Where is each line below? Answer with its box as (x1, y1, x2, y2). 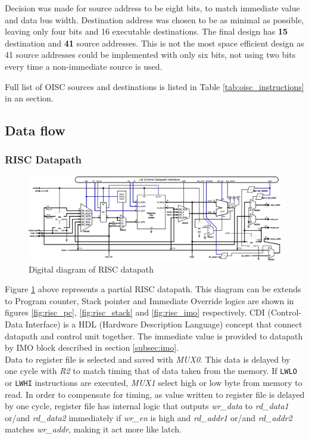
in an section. (5, 92, 54, 104)
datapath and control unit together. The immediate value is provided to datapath (5, 329, 303, 342)
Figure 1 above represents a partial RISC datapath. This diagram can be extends (5, 283, 301, 295)
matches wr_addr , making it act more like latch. (5, 423, 182, 435)
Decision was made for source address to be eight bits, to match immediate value (5, 2, 300, 14)
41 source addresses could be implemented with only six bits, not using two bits (5, 48, 296, 61)
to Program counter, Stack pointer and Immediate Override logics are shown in (5, 294, 294, 307)
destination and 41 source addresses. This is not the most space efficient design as (5, 36, 304, 49)
